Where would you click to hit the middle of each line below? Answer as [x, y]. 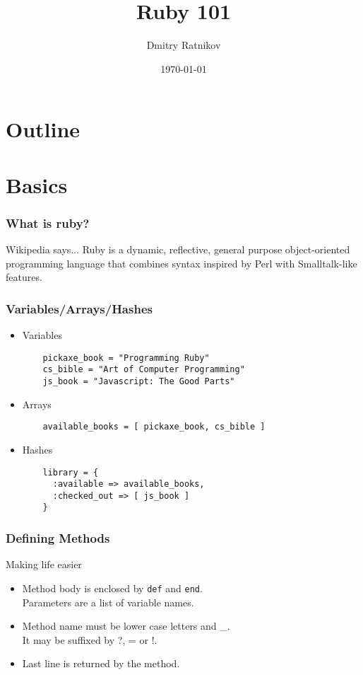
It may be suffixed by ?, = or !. [90, 639]
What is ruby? [48, 223]
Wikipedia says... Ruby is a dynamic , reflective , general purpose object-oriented [178, 249]
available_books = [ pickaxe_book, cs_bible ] [154, 427]
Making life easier [44, 564]
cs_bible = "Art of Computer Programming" [144, 370]
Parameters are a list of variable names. [108, 602]
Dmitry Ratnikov [184, 45]
